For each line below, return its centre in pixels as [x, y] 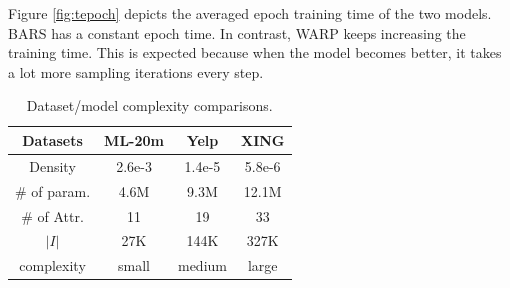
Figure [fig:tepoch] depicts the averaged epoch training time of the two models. [250, 13]
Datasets [52, 139]
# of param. [53, 190]
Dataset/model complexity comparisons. [149, 105]
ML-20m [134, 139]
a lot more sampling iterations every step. [136, 71]
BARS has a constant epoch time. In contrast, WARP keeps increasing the [237, 32]
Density [52, 165]
